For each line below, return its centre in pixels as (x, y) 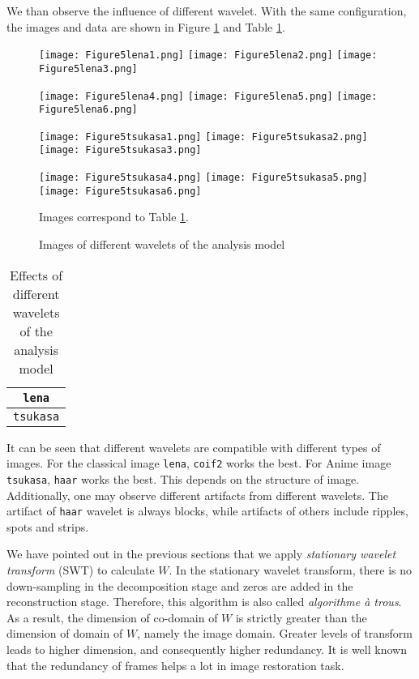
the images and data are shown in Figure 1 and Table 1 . (146, 26)
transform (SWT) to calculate (81, 569)
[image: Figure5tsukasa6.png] (120, 191)
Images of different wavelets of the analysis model (162, 244)
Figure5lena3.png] (88, 68)
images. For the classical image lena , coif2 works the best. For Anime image (199, 463)
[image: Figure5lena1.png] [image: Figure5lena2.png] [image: (208, 56)
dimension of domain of (65, 633)
